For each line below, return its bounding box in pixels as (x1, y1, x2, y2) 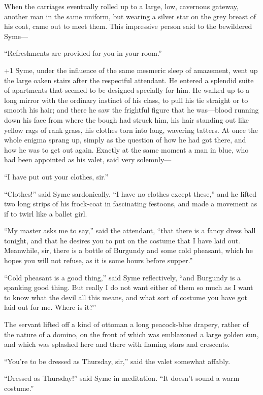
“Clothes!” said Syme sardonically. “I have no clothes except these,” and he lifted (4, 188, 256, 199)
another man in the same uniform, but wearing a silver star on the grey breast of (4, 11, 256, 21)
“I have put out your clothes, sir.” (4, 171, 109, 182)
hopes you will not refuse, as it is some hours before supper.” (4, 255, 193, 266)
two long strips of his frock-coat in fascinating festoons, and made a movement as (4, 198, 257, 209)
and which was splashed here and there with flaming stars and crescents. (4, 339, 230, 349)
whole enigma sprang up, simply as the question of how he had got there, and (4, 134, 246, 145)
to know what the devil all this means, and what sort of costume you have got (4, 292, 248, 302)
